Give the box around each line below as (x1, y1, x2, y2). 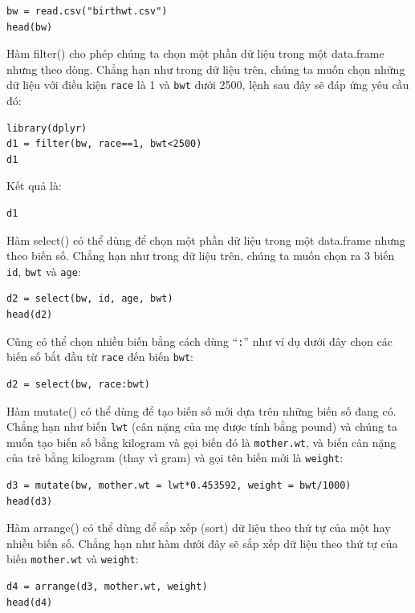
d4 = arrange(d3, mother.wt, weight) (6, 581, 208, 593)
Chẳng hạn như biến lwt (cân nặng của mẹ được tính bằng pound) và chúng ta (6, 418, 398, 435)
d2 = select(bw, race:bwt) (6, 378, 150, 390)
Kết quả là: (6, 177, 62, 194)
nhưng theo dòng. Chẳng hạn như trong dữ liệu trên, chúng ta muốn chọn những (6, 60, 405, 77)
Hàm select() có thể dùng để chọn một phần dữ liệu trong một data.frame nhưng (6, 231, 405, 248)
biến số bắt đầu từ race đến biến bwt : (6, 348, 194, 365)
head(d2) (6, 309, 53, 321)
